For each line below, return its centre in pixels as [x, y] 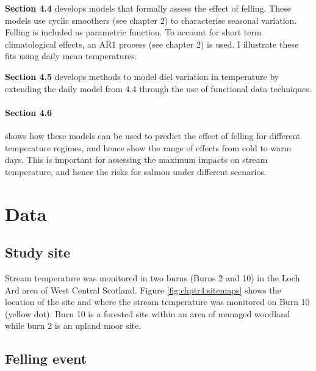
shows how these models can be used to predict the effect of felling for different [153, 135]
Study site [38, 252]
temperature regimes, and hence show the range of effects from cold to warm [148, 147]
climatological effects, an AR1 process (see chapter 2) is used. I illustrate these [152, 44]
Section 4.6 [29, 112]
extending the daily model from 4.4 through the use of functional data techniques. [158, 88]
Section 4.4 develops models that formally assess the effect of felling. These [148, 8]
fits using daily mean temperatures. [71, 56]
